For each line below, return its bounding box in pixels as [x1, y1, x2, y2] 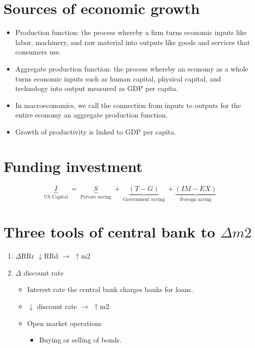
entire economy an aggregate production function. [15, 109, 168, 120]
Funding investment [3, 155, 143, 176]
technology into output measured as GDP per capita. [15, 83, 178, 93]
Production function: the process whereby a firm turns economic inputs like [15, 27, 247, 37]
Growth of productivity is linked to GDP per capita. [15, 126, 176, 136]
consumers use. [15, 46, 61, 57]
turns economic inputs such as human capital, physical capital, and [15, 73, 221, 83]
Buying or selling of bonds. [39, 334, 121, 345]
